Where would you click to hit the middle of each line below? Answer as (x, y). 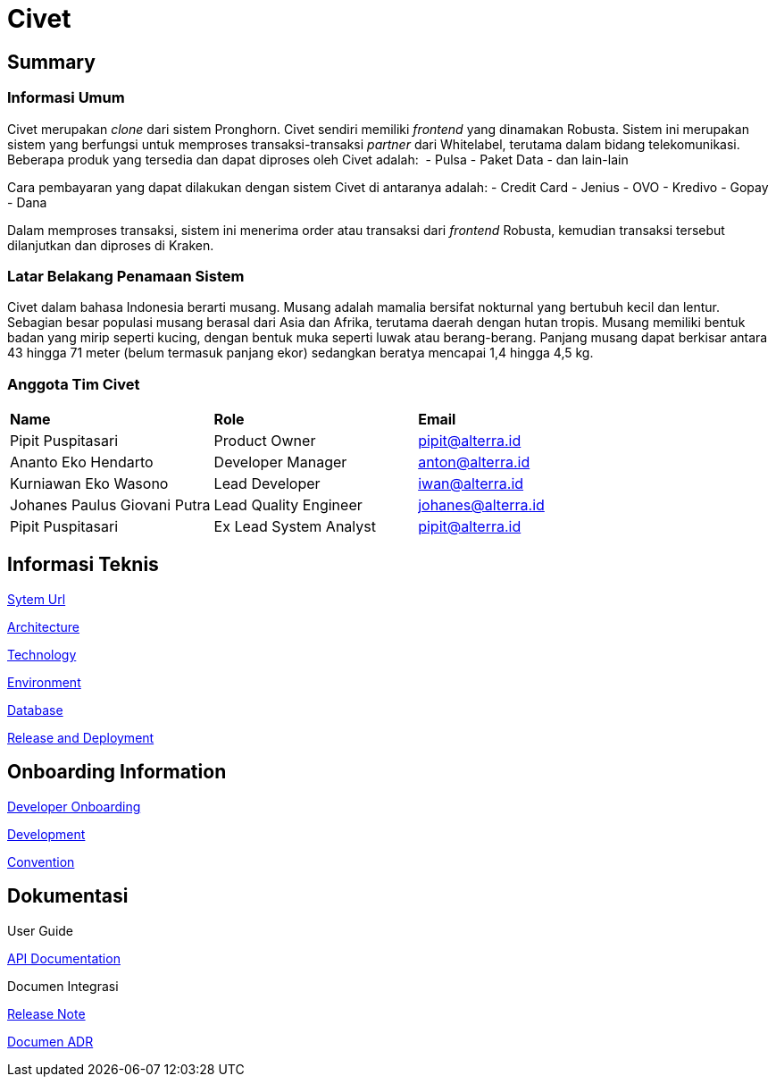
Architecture (44, 626)
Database (35, 710)
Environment (44, 682)
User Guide (41, 930)
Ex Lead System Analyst (295, 527)
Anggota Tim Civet (74, 384)
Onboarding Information (117, 772)
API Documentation (64, 958)
